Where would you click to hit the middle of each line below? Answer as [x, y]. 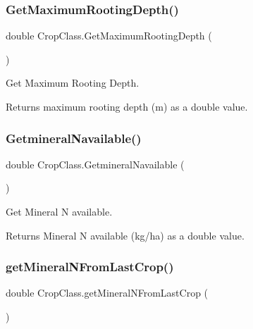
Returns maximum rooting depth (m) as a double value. [127, 106]
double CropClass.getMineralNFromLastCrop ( [107, 293]
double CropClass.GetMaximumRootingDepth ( [109, 36]
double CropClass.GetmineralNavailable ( [95, 164]
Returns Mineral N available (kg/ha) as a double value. [125, 235]
